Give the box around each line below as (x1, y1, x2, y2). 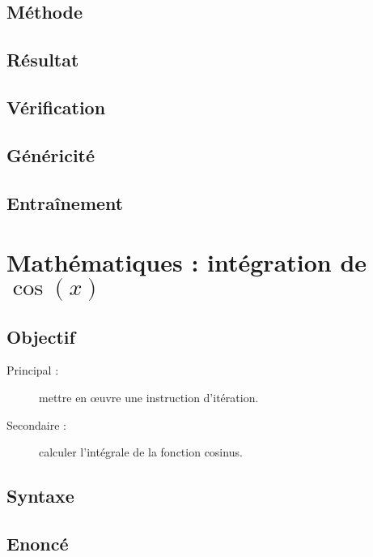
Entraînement (6, 190, 124, 215)
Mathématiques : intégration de (6, 246, 367, 279)
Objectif (6, 323, 75, 349)
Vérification (6, 94, 106, 119)
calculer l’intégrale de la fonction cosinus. (39, 443, 243, 461)
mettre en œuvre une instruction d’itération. (39, 389, 259, 406)
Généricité (6, 142, 95, 167)
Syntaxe (6, 483, 74, 508)
